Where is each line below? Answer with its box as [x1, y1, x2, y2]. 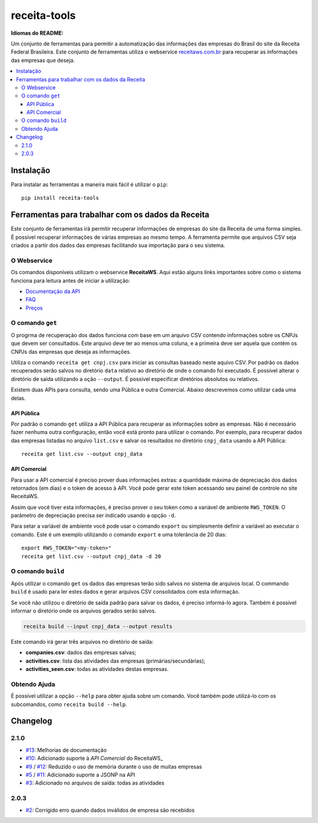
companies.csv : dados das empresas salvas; [25, 649, 137, 656]
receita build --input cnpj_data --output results [23, 623, 173, 630]
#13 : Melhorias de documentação [25, 746, 107, 753]
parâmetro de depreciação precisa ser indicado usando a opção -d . [11, 512, 176, 519]
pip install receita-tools [21, 195, 100, 202]
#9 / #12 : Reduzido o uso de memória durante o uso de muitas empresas [25, 763, 203, 770]
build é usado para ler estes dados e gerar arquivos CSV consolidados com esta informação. [11, 588, 240, 595]
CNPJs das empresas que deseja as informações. [11, 348, 132, 355]
